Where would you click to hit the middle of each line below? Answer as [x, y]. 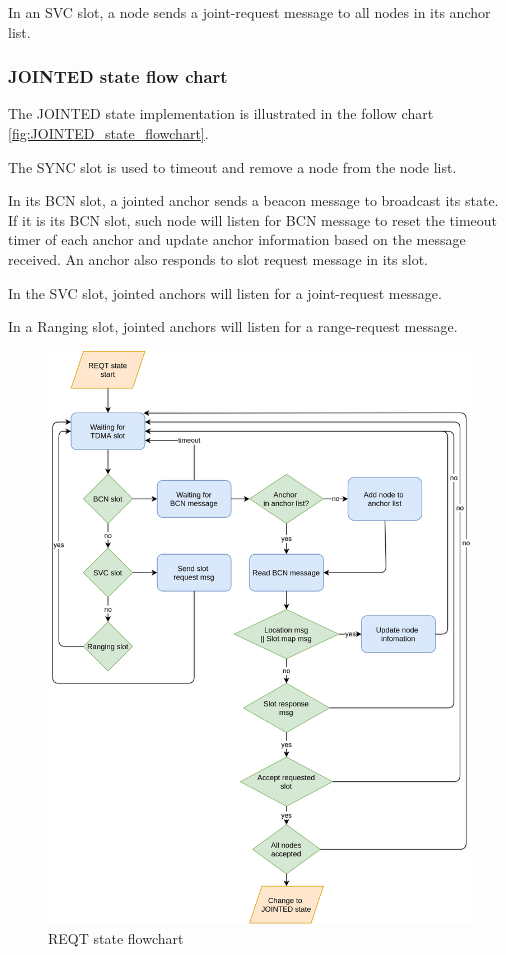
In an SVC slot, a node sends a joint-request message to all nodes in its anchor [249, 12]
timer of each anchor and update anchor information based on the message [237, 239]
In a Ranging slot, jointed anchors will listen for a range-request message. [233, 326]
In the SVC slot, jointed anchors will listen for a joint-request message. [225, 292]
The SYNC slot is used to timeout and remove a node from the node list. [232, 166]
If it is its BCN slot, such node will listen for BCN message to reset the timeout [253, 219]
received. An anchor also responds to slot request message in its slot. [218, 258]
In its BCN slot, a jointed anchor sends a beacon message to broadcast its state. [253, 200]
